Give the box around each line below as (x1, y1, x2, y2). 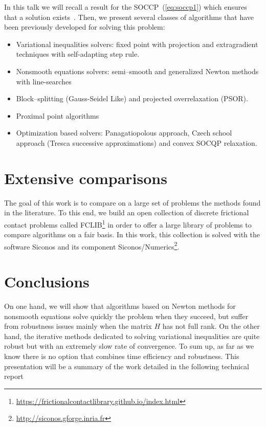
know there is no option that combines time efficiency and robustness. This (4, 351, 239, 362)
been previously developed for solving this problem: (4, 21, 165, 32)
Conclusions (4, 271, 90, 292)
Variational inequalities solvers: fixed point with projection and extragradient (16, 38, 258, 49)
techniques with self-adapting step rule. (16, 49, 140, 59)
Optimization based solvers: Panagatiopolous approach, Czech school (16, 127, 232, 138)
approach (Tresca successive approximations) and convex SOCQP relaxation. (16, 137, 257, 148)
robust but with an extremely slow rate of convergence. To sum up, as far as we (4, 341, 254, 351)
